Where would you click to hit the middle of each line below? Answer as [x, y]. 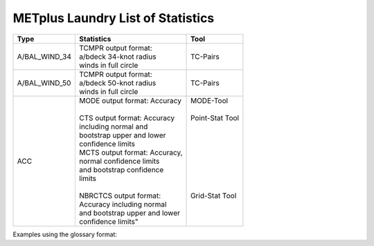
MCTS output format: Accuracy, [131, 152]
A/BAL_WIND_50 [44, 83]
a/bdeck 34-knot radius [118, 57]
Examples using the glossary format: [65, 234]
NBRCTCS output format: [120, 196]
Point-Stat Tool [215, 117]
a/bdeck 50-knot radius [118, 83]
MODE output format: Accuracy [130, 100]
